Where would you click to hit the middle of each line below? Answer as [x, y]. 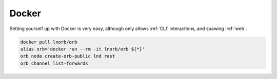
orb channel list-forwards [54, 63]
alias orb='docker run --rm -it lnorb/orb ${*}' [83, 49]
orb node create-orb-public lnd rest [68, 56]
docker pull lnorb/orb [49, 42]
